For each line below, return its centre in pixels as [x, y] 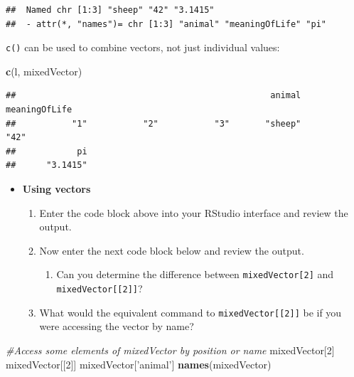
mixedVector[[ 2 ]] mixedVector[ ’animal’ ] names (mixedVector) [139, 364]
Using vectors [57, 188]
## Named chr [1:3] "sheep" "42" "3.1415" [110, 10]
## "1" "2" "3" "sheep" [154, 123]
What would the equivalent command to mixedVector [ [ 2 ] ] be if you [191, 312]
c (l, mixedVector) [44, 71]
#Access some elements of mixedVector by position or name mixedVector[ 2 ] [170, 350]
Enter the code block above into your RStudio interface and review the [194, 212]
